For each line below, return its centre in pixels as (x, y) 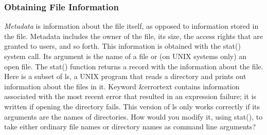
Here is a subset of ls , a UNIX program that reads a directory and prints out (125, 76)
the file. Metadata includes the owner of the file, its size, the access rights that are (133, 36)
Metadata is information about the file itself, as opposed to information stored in (131, 26)
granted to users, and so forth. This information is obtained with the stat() (122, 46)
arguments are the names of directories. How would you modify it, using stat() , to (133, 116)
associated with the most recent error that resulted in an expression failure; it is (130, 96)
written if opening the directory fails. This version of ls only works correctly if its (132, 106)
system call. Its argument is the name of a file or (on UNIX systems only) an (126, 56)
